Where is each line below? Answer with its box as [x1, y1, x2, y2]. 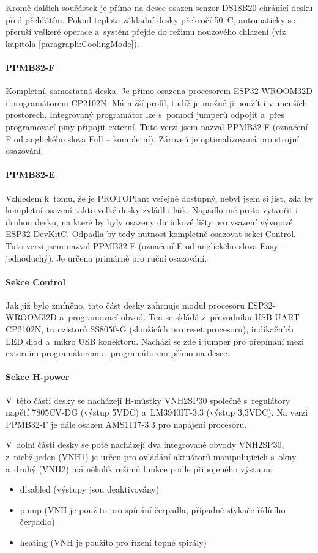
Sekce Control [6, 275, 65, 288]
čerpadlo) [20, 515, 55, 528]
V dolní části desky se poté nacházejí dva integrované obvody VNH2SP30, [6, 438, 284, 451]
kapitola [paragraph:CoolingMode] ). [6, 37, 139, 49]
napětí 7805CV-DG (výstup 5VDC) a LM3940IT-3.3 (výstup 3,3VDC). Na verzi [6, 406, 308, 419]
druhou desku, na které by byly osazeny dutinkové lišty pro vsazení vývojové [6, 215, 293, 228]
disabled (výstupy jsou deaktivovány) [20, 483, 160, 496]
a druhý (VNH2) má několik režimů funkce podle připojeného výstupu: [6, 462, 273, 475]
